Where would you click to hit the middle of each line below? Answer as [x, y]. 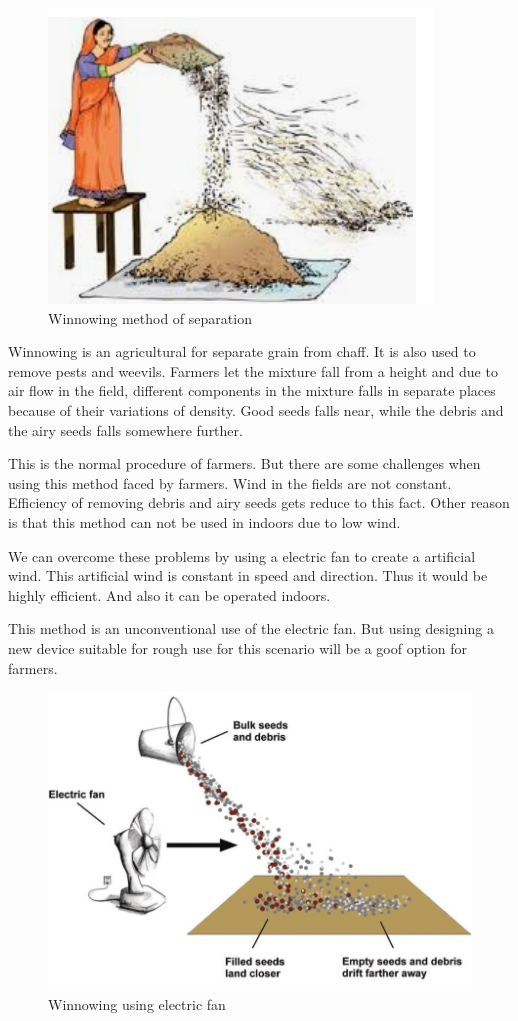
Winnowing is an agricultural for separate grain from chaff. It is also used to [242, 351]
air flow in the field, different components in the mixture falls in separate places [252, 390]
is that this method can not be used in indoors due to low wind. [204, 521]
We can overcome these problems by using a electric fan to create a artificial [242, 555]
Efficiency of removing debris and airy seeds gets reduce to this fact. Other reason [259, 502]
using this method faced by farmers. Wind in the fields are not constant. [230, 482]
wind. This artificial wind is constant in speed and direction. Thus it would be [248, 575]
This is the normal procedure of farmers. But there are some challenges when [244, 463]
